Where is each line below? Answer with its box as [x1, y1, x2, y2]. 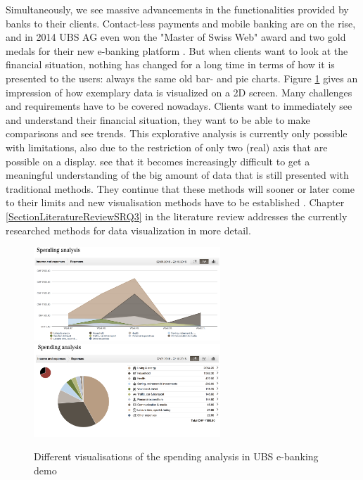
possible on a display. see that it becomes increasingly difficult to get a [6, 153, 310, 168]
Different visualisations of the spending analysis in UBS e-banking [34, 449, 319, 464]
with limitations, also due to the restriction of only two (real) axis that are [6, 139, 328, 154]
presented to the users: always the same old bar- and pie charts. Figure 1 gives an [6, 70, 358, 85]
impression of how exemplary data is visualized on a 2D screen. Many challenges [6, 84, 352, 99]
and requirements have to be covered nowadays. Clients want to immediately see [6, 99, 352, 113]
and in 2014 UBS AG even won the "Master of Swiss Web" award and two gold [6, 30, 346, 44]
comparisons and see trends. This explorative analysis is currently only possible [6, 126, 348, 141]
